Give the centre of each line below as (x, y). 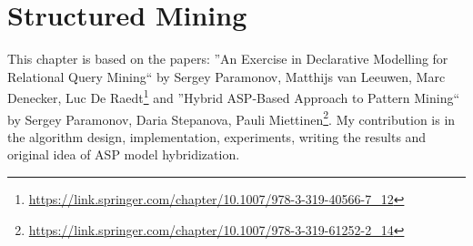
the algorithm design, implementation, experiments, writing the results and (217, 136)
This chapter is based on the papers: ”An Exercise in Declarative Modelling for (228, 59)
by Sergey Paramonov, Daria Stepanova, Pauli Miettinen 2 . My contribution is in (231, 118)
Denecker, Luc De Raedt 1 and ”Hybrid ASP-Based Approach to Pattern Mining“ (234, 96)
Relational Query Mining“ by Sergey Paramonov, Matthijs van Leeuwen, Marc (226, 76)
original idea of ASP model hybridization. (124, 154)
